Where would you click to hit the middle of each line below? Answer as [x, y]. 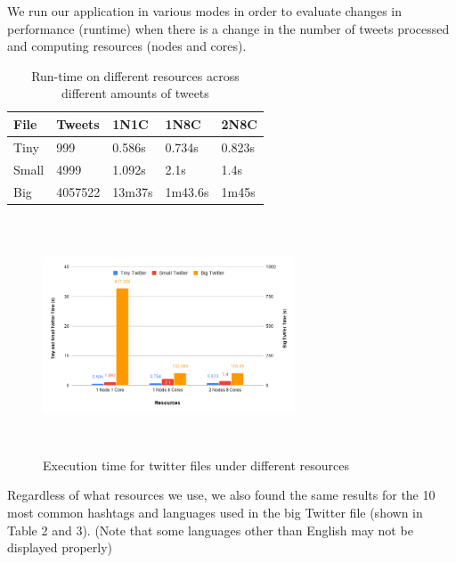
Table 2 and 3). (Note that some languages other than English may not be [210, 530]
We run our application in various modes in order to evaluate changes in [205, 11]
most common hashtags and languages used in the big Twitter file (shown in [215, 512]
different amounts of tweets [135, 93]
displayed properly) [60, 547]
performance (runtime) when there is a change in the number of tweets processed [228, 28]
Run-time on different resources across [135, 75]
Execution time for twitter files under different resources [196, 465]
